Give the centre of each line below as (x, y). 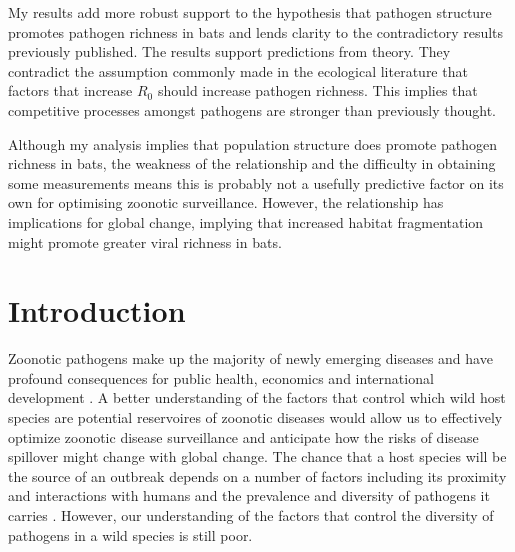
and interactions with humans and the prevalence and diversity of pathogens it (249, 495)
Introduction (97, 310)
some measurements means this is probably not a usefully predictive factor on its (256, 182)
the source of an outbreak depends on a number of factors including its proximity (257, 475)
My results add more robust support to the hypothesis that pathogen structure (250, 12)
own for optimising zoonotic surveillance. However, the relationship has (226, 202)
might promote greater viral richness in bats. (145, 241)
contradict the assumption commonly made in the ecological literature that (238, 70)
